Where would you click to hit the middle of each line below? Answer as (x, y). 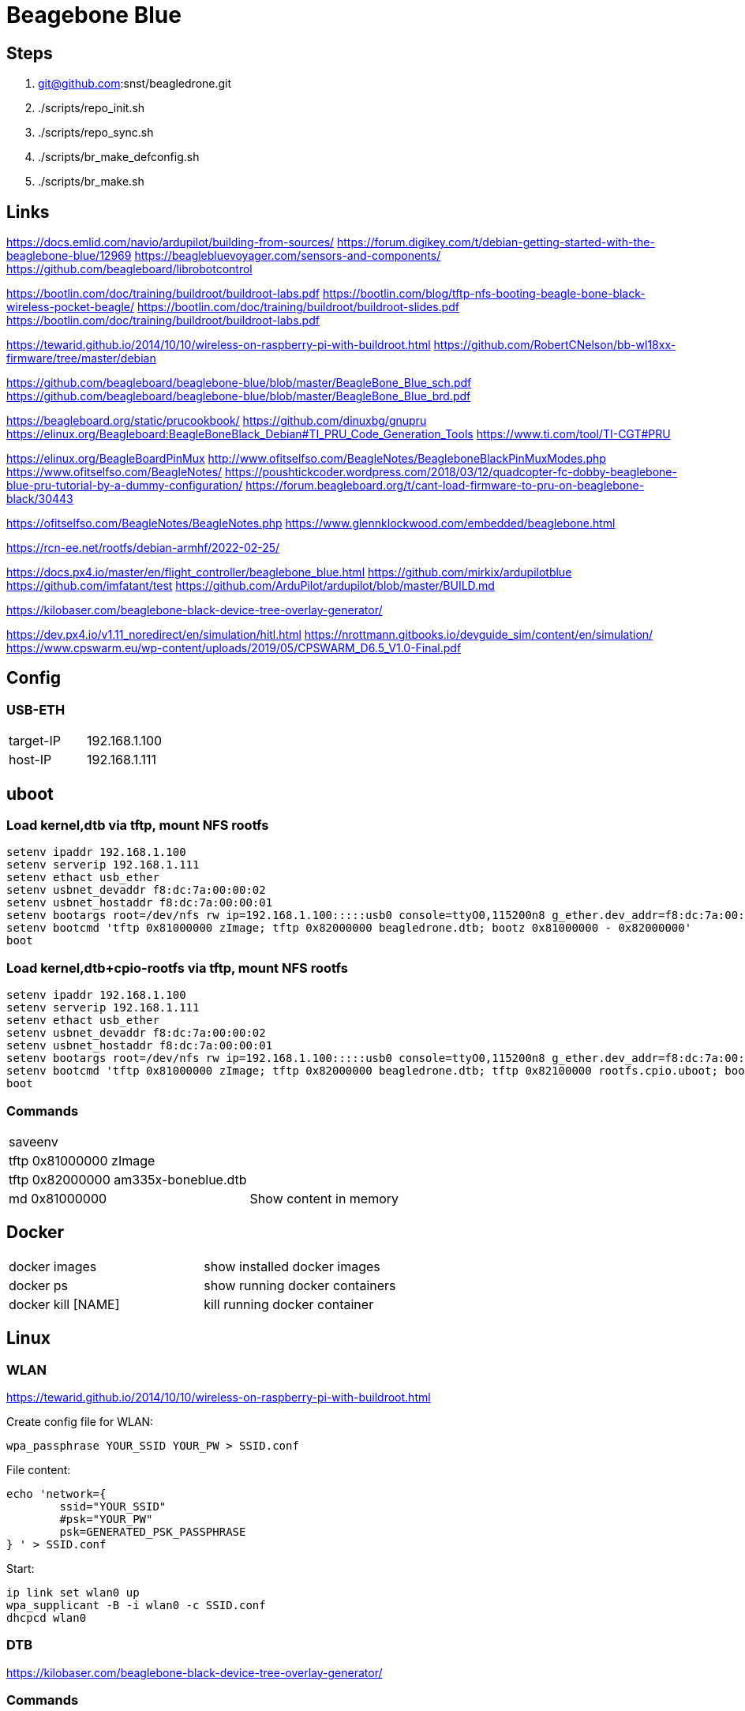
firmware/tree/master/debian (81, 358)
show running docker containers (300, 1285)
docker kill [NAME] (64, 1304)
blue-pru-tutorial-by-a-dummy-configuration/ (125, 486)
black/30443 (40, 499)
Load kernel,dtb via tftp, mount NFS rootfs (138, 825)
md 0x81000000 (58, 1198)
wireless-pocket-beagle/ (70, 307)
